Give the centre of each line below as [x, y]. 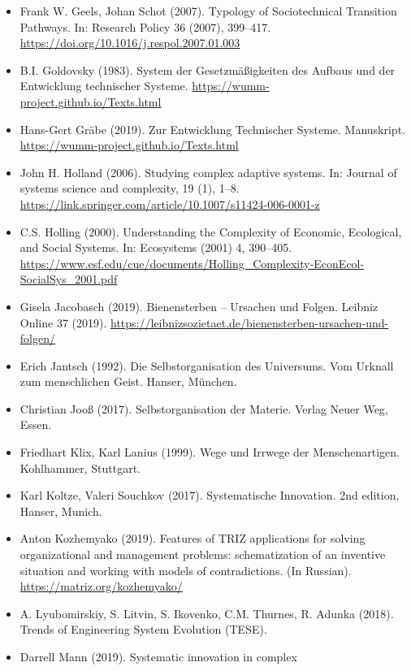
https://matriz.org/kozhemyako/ [101, 586]
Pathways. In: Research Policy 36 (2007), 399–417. [145, 26]
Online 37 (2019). [63, 322]
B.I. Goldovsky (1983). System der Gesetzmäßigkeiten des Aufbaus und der [208, 69]
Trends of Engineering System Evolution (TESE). [143, 629]
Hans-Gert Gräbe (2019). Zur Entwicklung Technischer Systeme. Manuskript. [212, 129]
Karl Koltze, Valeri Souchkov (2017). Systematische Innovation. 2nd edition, [210, 495]
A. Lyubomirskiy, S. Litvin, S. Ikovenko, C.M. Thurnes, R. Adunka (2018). [207, 613]
